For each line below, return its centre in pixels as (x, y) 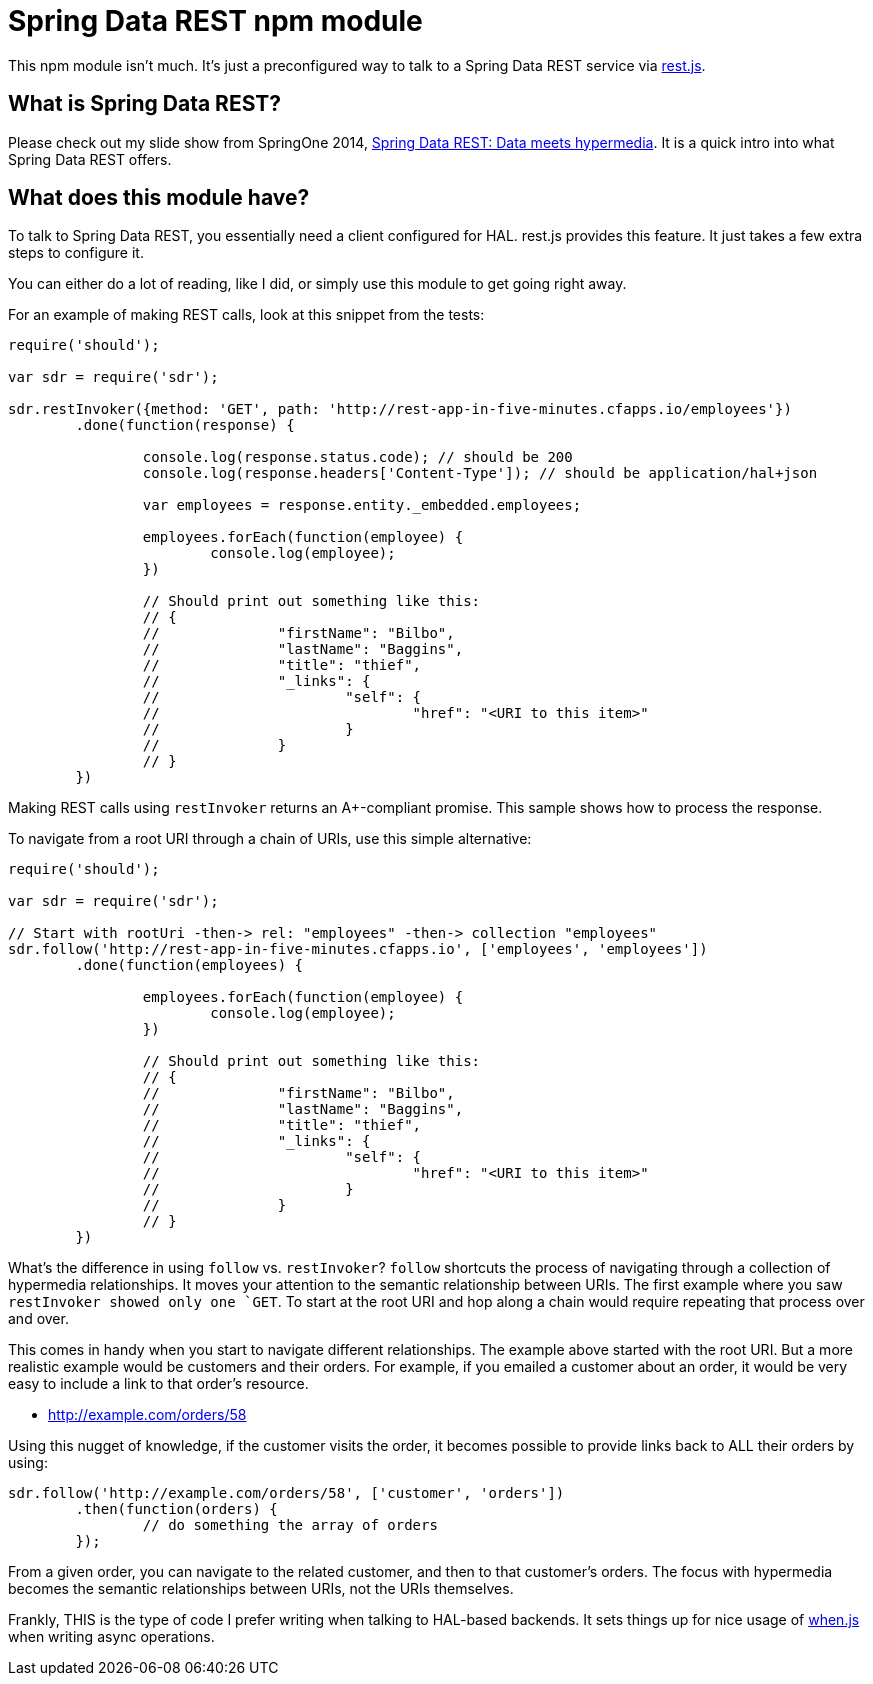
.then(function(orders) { (176, 1509)
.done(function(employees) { (189, 965)
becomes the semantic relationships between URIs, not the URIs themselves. (261, 1589)
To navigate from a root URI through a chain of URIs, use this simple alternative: (270, 839)
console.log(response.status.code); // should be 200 (357, 457)
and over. (38, 1319)
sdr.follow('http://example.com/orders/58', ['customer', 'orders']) (286, 1493)
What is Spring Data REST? (145, 104)
